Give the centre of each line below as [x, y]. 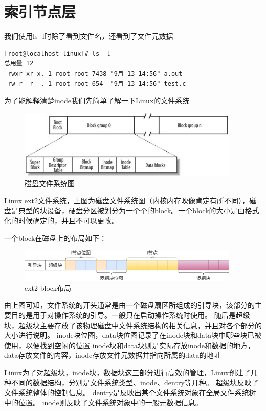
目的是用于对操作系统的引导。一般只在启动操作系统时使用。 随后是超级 [130, 315]
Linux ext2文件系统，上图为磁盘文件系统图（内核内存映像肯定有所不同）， [127, 200]
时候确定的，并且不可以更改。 [68, 221]
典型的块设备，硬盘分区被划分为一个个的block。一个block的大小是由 [131, 210]
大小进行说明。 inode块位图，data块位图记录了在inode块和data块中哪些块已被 [133, 335]
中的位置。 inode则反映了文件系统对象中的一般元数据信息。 [103, 402]
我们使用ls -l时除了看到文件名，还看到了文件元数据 [89, 36]
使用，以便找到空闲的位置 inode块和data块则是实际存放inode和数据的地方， [130, 345]
